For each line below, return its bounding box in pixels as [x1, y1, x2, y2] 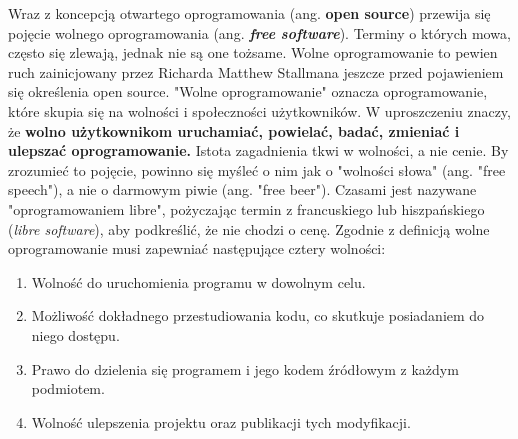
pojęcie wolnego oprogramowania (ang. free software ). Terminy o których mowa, [8, 22, 511, 43]
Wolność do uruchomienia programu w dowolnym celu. [31, 271, 366, 292]
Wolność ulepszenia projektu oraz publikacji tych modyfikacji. [31, 411, 411, 432]
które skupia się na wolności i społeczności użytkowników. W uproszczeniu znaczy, [8, 100, 511, 121]
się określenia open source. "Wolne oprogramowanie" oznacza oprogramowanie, [8, 81, 488, 102]
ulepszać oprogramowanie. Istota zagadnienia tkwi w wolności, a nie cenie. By [8, 140, 509, 161]
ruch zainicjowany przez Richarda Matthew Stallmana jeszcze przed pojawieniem [8, 61, 504, 82]
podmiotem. [31, 378, 105, 399]
